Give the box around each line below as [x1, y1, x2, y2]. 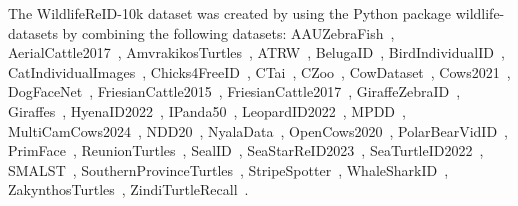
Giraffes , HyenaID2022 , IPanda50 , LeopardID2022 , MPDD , [8, 100, 406, 121]
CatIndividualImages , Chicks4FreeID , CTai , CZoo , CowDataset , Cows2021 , [8, 61, 511, 82]
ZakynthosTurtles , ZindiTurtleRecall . [8, 179, 249, 200]
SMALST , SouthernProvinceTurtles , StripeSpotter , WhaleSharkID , [8, 159, 449, 180]
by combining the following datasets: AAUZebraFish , [62, 22, 395, 43]
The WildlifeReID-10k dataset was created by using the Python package [8, 3, 452, 23]
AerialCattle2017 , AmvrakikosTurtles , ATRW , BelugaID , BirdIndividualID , [8, 42, 505, 63]
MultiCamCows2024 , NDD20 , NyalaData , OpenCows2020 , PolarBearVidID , [8, 120, 509, 141]
